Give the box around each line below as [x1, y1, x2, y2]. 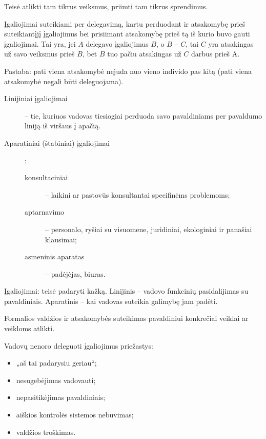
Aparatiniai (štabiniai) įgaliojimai [4, 137, 110, 148]
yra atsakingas [208, 38, 254, 49]
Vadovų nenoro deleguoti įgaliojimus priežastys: [4, 340, 153, 351]
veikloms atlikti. [4, 323, 55, 334]
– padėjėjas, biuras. [45, 268, 106, 279]
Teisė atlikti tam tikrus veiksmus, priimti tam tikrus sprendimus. [4, 1, 208, 11]
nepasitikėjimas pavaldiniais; [16, 392, 106, 403]
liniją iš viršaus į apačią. [25, 120, 101, 131]
